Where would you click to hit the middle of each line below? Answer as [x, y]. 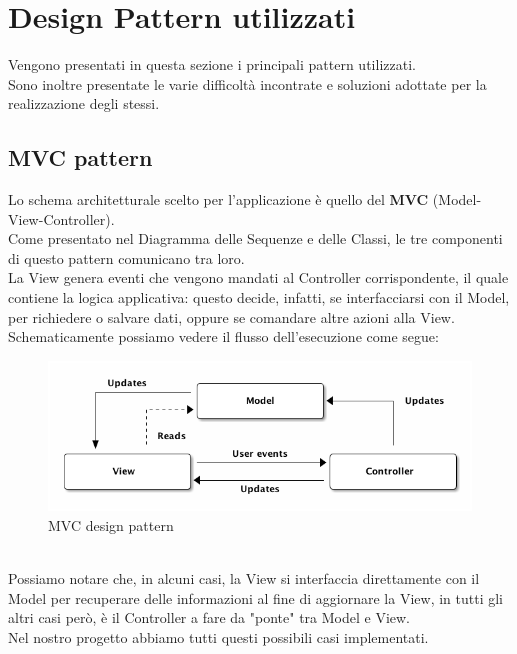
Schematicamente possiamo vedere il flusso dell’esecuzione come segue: [223, 336]
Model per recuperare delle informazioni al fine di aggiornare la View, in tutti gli [255, 597]
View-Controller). [61, 218]
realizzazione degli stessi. [84, 103]
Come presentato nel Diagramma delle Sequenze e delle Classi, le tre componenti [255, 238]
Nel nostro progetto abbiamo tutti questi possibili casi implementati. [218, 637]
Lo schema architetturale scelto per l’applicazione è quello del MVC [218, 199]
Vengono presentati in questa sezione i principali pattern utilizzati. [212, 64]
